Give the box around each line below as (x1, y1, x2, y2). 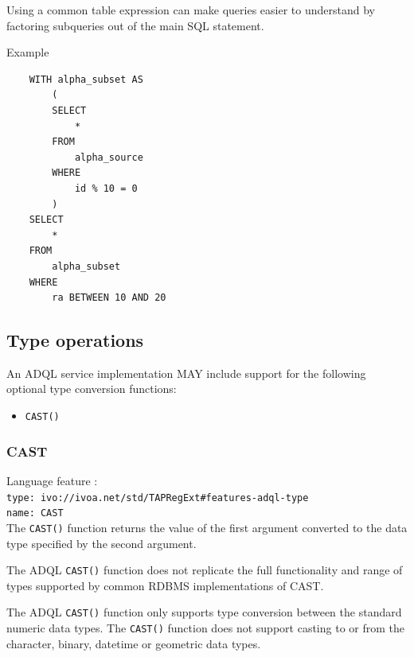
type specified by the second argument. (6, 535, 197, 551)
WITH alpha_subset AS (29, 73, 143, 85)
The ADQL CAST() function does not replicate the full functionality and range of (6, 562, 403, 578)
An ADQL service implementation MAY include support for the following (6, 364, 366, 381)
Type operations (6, 328, 144, 352)
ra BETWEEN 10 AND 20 (52, 292, 166, 304)
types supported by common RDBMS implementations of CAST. (6, 577, 324, 593)
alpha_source (74, 151, 143, 163)
